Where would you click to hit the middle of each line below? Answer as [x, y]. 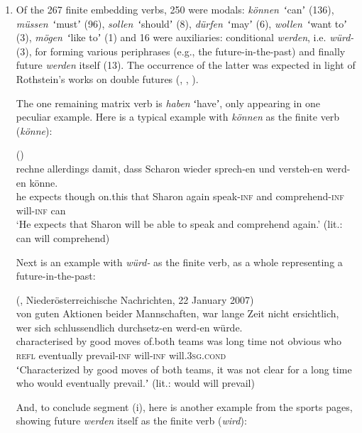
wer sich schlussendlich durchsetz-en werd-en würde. [129, 327]
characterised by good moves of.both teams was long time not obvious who [179, 341]
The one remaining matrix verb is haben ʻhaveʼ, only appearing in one [168, 103]
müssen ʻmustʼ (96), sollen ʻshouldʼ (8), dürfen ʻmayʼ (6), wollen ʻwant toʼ [181, 23]
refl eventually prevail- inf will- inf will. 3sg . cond [121, 355]
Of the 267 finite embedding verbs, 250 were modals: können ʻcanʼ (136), [175, 9]
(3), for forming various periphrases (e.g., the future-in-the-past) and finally [181, 51]
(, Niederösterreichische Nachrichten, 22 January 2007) [135, 299]
